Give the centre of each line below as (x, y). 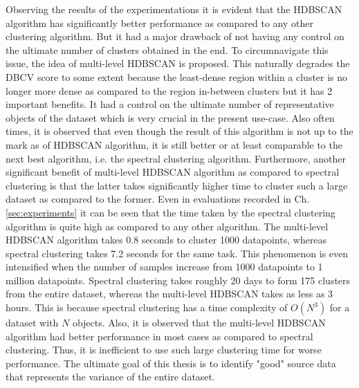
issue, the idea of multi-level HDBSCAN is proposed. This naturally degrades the (178, 63)
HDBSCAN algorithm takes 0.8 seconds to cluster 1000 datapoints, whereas (166, 240)
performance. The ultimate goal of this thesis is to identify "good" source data (171, 363)
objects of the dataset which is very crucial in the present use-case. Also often (170, 117)
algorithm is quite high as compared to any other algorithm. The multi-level (167, 226)
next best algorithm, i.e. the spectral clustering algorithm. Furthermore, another (176, 158)
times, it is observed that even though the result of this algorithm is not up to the (179, 131)
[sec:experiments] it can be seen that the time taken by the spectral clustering (171, 212)
